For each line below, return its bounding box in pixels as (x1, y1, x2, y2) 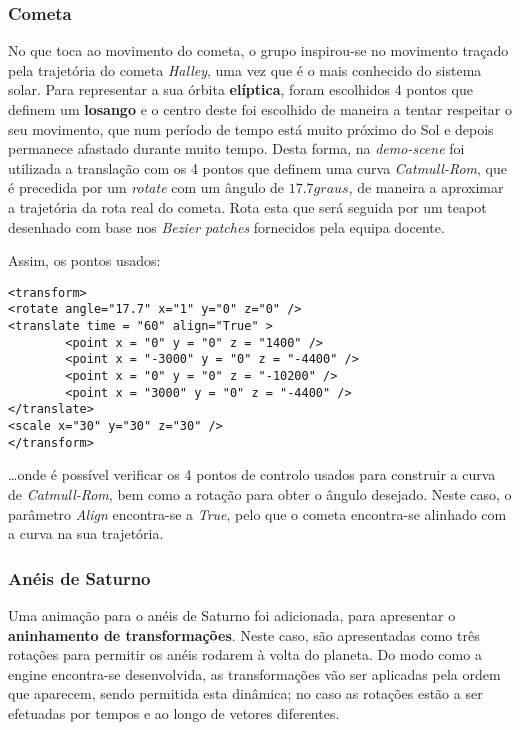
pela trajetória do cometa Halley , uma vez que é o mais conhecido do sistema (8, 59, 482, 80)
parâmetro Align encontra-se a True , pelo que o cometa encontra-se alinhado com (8, 503, 507, 524)
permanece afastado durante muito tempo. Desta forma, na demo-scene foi (8, 138, 465, 159)
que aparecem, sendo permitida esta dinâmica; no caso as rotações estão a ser (8, 683, 483, 704)
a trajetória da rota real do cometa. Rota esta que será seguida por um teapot (8, 196, 487, 217)
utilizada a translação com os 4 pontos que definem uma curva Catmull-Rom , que (8, 157, 507, 178)
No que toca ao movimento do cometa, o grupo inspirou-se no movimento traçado (8, 40, 509, 61)
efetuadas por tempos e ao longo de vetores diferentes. (8, 702, 340, 723)
